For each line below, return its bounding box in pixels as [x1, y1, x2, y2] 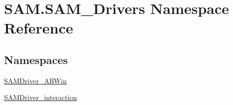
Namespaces [4, 51, 68, 67]
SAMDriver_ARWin [4, 75, 67, 85]
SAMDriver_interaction [4, 92, 77, 102]
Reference [4, 17, 73, 38]
